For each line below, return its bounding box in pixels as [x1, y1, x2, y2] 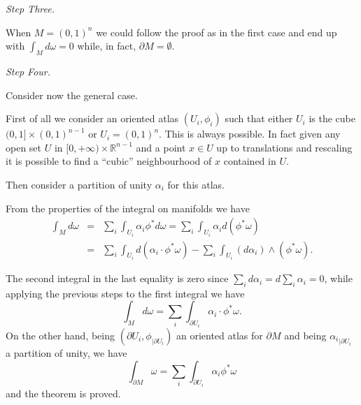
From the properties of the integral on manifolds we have [6, 200, 250, 215]
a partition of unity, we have [6, 345, 127, 360]
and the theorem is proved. [6, 385, 121, 400]
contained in [223, 154, 276, 168]
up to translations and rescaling [216, 140, 353, 154]
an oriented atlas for [176, 327, 263, 342]
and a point [136, 140, 186, 154]
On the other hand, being [6, 327, 115, 342]
